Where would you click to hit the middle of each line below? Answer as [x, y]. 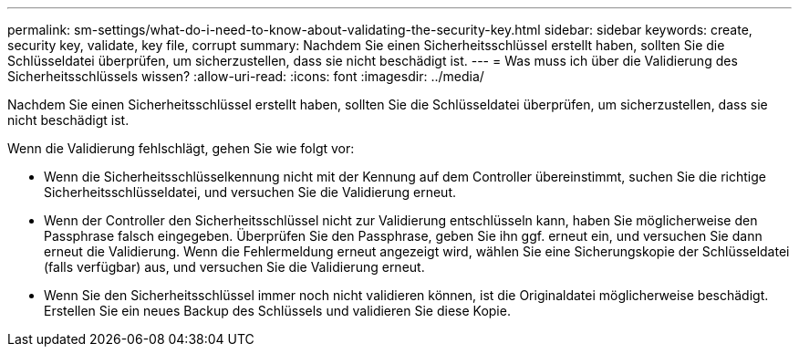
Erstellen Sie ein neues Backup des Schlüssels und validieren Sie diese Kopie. [277, 311]
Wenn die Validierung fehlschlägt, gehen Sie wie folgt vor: [181, 148]
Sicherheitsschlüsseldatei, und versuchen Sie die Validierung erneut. [250, 192]
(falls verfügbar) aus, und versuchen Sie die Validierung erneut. [234, 267]
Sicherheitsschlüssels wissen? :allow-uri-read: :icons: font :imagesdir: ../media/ [246, 76]
